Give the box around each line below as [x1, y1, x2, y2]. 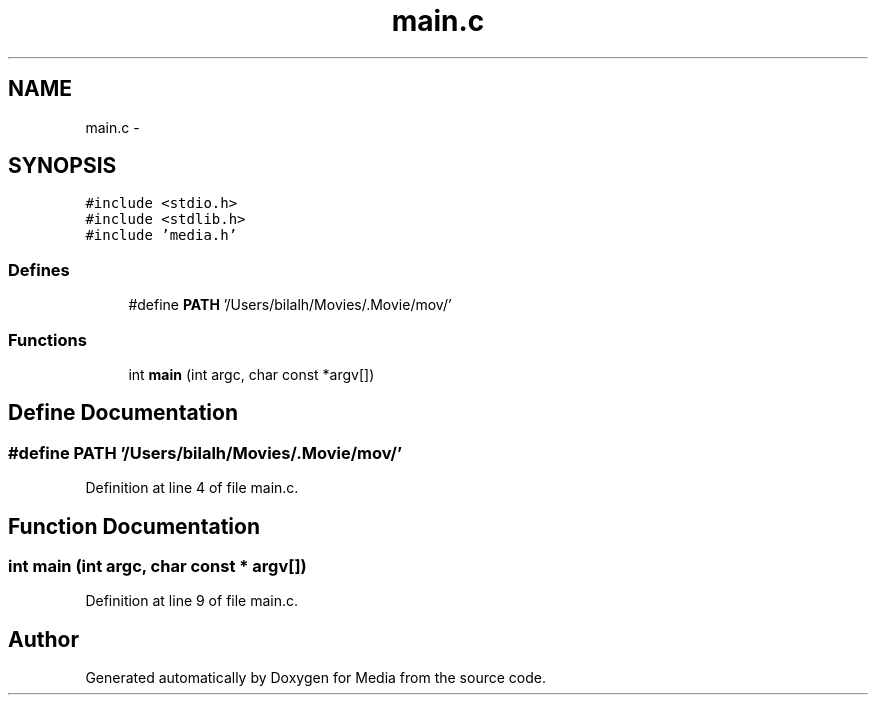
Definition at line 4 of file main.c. [85, 479, 299, 497]
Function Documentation [8, 513, 260, 539]
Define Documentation [8, 400, 238, 426]
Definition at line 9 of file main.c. [85, 592, 299, 610]
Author [8, 626, 79, 652]
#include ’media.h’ [85, 227, 238, 244]
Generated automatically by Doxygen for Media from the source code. [85, 669, 546, 687]
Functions [8, 329, 87, 350]
